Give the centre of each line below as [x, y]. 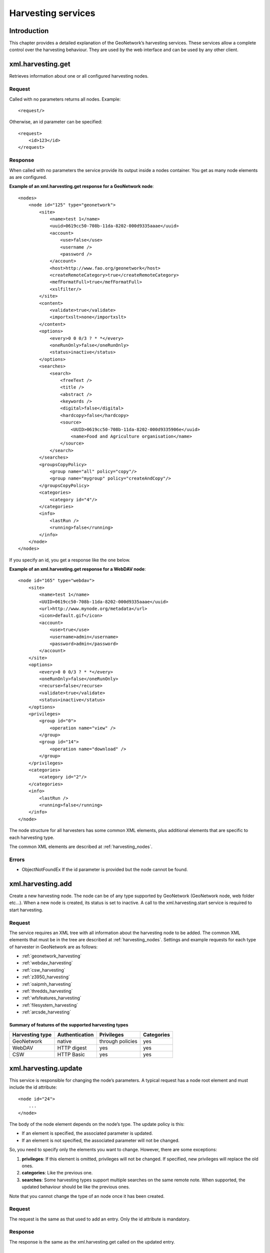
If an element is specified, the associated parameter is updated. [87, 1133]
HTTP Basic [71, 1054]
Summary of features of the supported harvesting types [69, 1025]
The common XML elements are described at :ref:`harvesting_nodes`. [81, 847]
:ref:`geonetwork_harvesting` [52, 956]
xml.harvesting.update [46, 1068]
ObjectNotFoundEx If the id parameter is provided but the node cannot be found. [105, 870]
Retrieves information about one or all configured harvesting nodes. [79, 76]
